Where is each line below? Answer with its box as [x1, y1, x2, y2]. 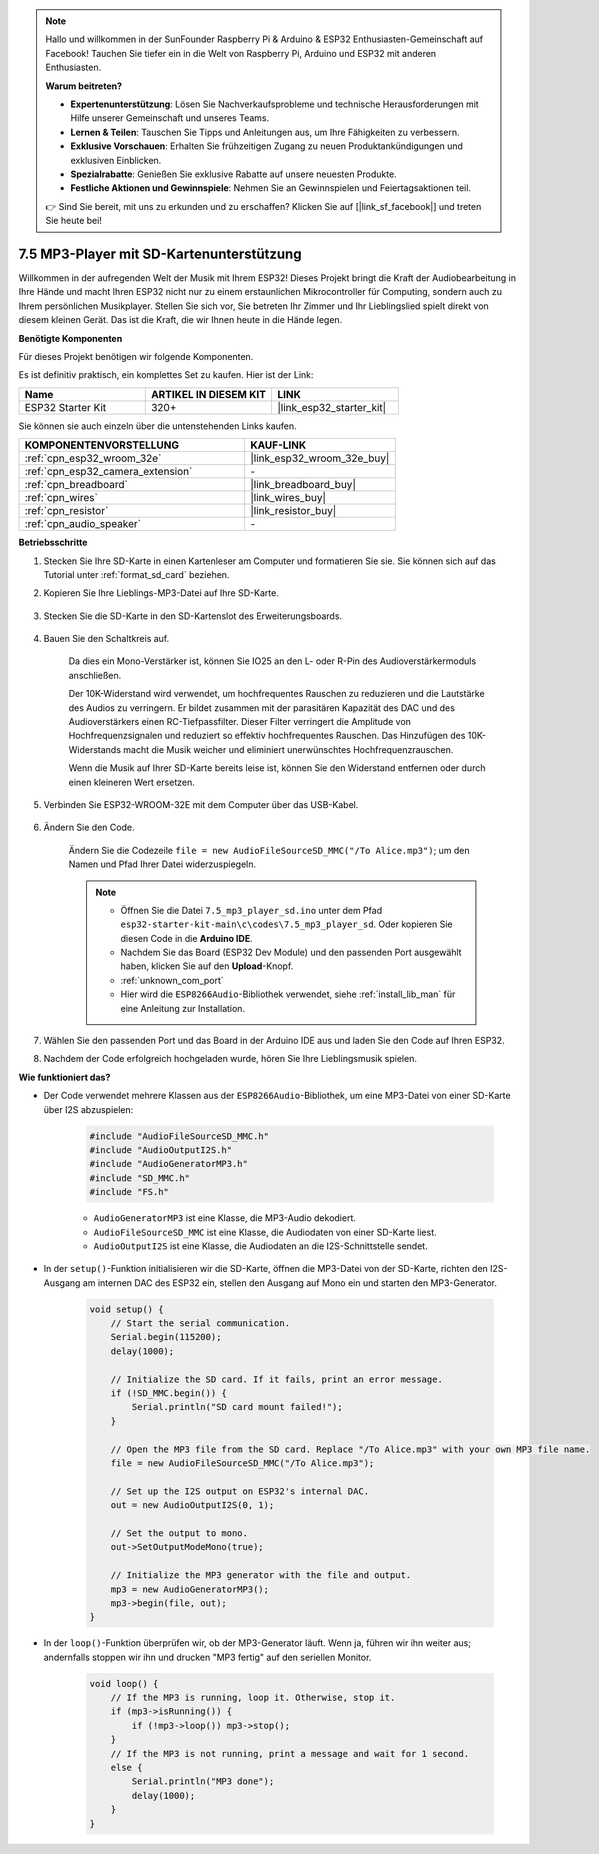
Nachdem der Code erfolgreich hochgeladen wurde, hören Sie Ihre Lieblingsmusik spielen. [43, 1053, 417, 1065]
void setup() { [89, 1303, 164, 1315]
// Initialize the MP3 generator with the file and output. [110, 1570, 412, 1581]
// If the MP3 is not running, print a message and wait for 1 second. [110, 1748, 470, 1759]
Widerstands [68, 743, 122, 755]
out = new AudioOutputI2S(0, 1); [110, 1500, 275, 1511]
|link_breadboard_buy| [250, 478, 357, 492]
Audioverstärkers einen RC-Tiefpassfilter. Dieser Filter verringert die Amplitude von [68, 716, 412, 728]
